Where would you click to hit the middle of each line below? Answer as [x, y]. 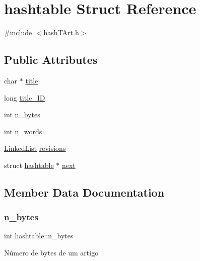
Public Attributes [51, 60]
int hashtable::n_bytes [39, 236]
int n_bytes [22, 114]
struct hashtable [29, 165]
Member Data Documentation [84, 192]
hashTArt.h [61, 32]
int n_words [23, 131]
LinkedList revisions [35, 148]
